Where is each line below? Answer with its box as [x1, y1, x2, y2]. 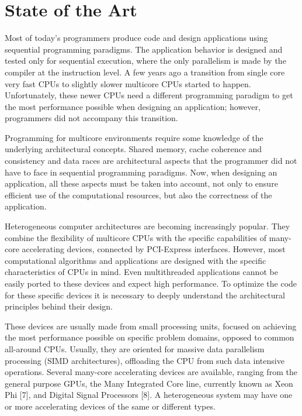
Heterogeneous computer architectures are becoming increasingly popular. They [5, 220, 290, 232]
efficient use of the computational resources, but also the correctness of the [5, 188, 272, 201]
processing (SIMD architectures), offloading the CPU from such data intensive [5, 354, 284, 366]
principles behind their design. [5, 300, 113, 312]
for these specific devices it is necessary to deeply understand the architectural [5, 288, 285, 301]
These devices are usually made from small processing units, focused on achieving [5, 319, 297, 332]
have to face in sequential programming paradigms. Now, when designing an [5, 166, 277, 178]
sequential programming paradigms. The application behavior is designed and [5, 43, 283, 55]
